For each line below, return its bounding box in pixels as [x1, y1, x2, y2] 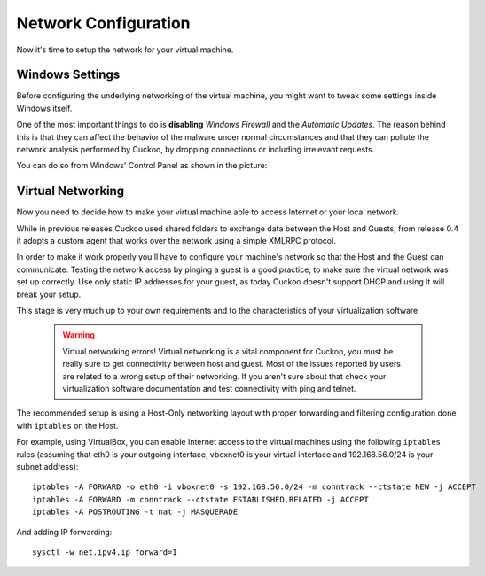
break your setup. [16, 289, 82, 300]
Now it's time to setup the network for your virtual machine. [16, 44, 234, 55]
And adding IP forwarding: [16, 526, 113, 537]
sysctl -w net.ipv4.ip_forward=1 [32, 547, 177, 557]
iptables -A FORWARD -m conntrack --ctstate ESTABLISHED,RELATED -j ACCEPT [32, 494, 369, 504]
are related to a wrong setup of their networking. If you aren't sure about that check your [62, 370, 387, 381]
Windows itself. [16, 103, 73, 113]
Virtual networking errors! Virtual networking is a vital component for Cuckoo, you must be [62, 346, 394, 356]
